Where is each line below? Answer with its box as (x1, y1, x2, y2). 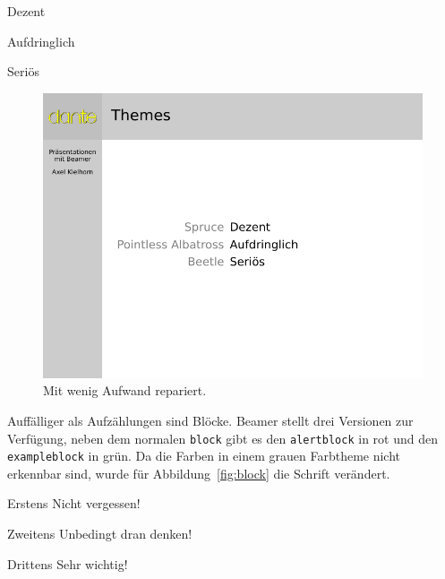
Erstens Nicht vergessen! (7, 494, 141, 513)
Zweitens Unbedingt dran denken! (7, 524, 193, 543)
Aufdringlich (7, 31, 75, 50)
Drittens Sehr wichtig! (7, 554, 128, 573)
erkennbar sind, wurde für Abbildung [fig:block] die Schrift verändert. (7, 463, 390, 482)
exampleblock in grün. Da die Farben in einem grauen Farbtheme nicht (7, 446, 401, 465)
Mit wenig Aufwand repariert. (43, 381, 207, 400)
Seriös (7, 62, 39, 81)
